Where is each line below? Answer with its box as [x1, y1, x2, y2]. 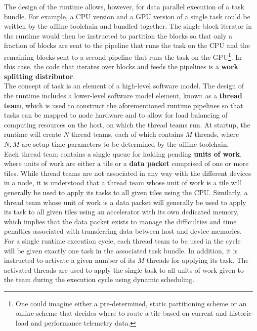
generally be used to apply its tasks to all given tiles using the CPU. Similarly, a [4, 187, 248, 197]
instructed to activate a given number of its [4, 255, 135, 265]
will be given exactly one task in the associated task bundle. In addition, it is [4, 245, 238, 255]
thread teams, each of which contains [71, 129, 183, 139]
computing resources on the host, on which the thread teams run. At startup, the [4, 119, 250, 129]
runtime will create [4, 129, 61, 139]
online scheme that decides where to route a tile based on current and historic [15, 308, 252, 318]
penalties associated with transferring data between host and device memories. [4, 226, 242, 236]
